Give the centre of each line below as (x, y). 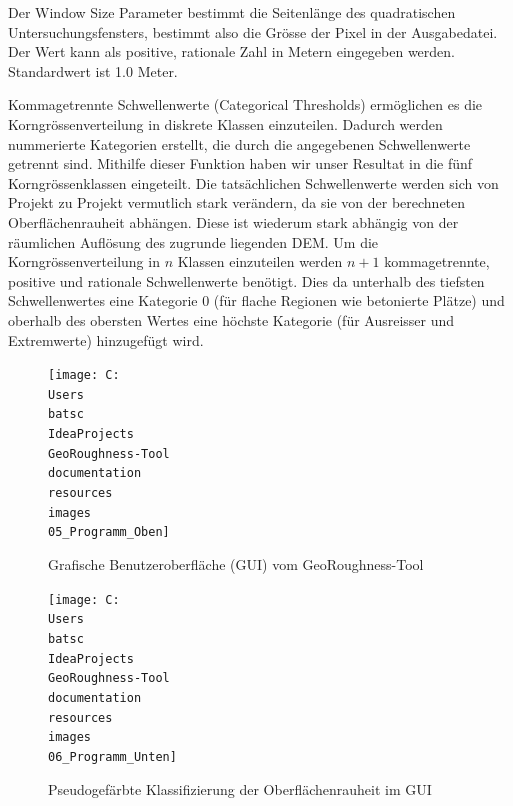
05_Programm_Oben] (109, 532)
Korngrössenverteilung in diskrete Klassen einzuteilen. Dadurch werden (225, 123)
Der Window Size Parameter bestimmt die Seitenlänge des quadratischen (232, 12)
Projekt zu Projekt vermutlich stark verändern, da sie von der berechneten (237, 202)
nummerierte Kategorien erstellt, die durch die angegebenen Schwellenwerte (239, 143)
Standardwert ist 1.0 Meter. (93, 70)
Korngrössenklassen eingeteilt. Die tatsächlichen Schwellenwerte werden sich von (253, 182)
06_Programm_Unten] (112, 756)
